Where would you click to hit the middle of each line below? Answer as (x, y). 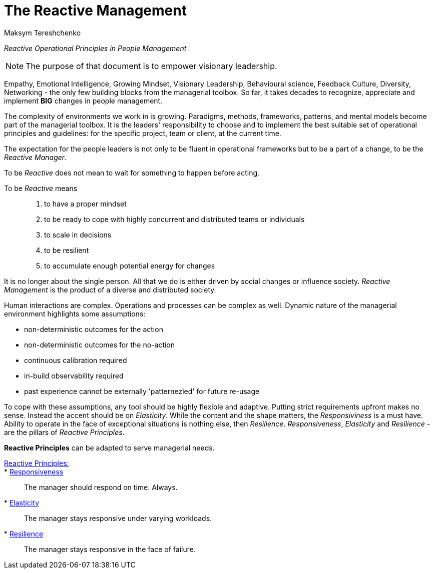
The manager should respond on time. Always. (101, 487)
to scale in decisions (78, 234)
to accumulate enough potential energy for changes (130, 265)
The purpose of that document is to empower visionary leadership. (151, 66)
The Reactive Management (95, 10)
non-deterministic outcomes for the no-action (100, 344)
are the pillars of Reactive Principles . (64, 432)
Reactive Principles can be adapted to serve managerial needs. (109, 447)
